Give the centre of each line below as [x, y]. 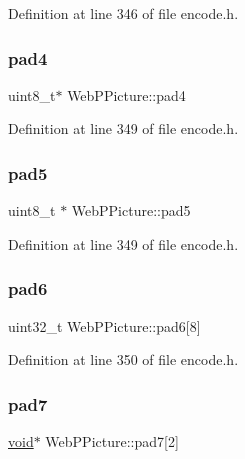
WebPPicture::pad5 [131, 210]
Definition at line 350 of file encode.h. [123, 359]
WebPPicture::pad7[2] [112, 441]
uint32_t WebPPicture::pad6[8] [104, 325]
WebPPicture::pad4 [126, 94]
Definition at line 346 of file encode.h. [123, 13]
